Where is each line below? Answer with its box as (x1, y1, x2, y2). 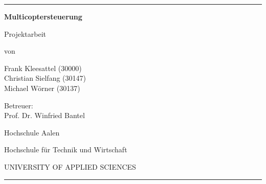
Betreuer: (4, 100, 33, 110)
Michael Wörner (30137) (4, 82, 80, 93)
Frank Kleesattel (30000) (4, 62, 82, 73)
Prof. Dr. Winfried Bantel (4, 110, 85, 121)
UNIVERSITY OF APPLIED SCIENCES (4, 161, 136, 172)
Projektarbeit (4, 28, 46, 39)
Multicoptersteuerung (4, 11, 82, 21)
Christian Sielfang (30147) (4, 73, 86, 83)
